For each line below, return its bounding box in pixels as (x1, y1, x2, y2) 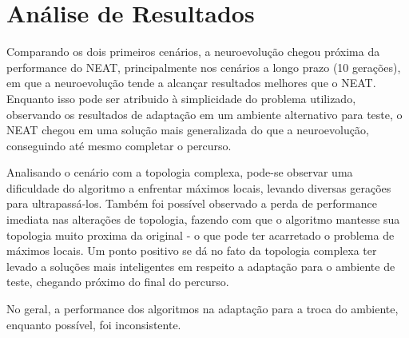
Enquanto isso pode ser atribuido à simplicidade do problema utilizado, (6, 89, 356, 106)
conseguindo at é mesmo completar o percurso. (6, 137, 232, 153)
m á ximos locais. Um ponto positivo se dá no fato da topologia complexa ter (6, 242, 377, 259)
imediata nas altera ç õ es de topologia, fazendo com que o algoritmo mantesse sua (6, 211, 400, 228)
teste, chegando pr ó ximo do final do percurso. (6, 273, 229, 290)
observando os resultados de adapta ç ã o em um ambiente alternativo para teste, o (6, 105, 403, 122)
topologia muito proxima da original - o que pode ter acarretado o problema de (6, 226, 395, 243)
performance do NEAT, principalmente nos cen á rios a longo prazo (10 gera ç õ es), (6, 58, 401, 75)
